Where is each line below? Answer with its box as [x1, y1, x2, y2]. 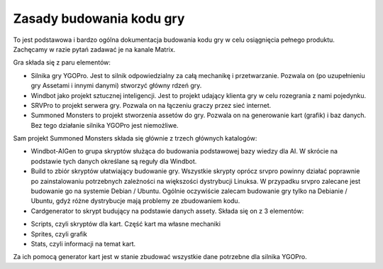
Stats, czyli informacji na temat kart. [30, 239, 136, 248]
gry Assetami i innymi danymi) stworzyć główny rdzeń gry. [30, 82, 202, 90]
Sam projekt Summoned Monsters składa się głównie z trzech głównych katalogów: [13, 134, 257, 143]
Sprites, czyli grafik [30, 229, 88, 238]
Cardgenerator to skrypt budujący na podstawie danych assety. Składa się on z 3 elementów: [30, 207, 304, 215]
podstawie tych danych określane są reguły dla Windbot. [30, 157, 197, 165]
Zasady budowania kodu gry [13, 11, 185, 26]
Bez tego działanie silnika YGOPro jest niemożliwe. [30, 121, 179, 129]
